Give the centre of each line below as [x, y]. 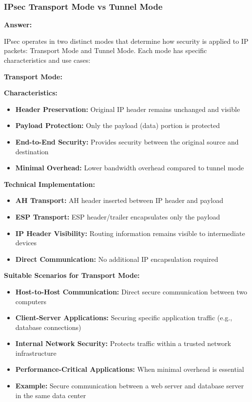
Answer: [18, 25]
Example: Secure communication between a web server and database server [130, 386]
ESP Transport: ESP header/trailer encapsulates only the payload [118, 216]
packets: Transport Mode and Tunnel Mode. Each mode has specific [106, 50]
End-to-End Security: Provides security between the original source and [127, 141]
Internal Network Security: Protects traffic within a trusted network [123, 343]
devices [26, 243]
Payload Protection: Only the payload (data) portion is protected [117, 125]
